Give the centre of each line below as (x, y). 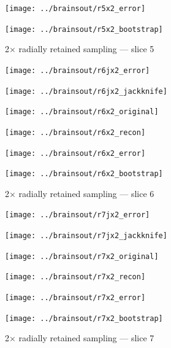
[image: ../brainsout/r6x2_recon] (75, 132)
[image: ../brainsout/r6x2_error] (75, 153)
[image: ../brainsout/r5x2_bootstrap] (84, 29)
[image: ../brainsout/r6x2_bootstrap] (84, 174)
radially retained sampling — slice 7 (86, 338)
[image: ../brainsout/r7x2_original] (82, 256)
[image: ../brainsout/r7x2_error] (75, 298)
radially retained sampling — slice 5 (86, 49)
